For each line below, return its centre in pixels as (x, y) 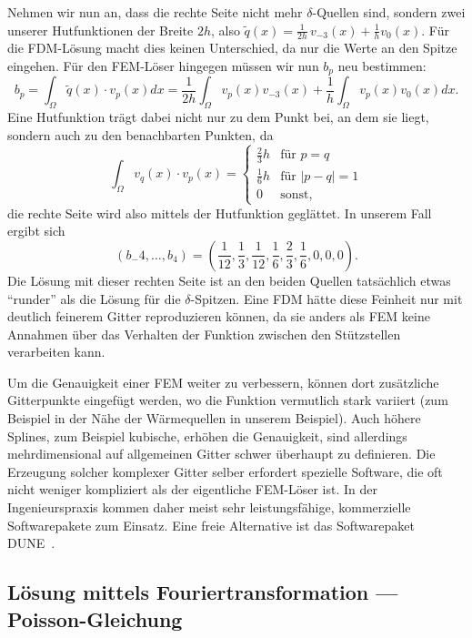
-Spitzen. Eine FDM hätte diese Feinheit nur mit (326, 298)
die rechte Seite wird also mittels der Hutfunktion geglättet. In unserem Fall (220, 213)
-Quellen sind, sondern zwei (389, 12)
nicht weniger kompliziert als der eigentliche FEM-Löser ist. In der (192, 489)
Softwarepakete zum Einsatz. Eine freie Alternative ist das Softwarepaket (211, 525)
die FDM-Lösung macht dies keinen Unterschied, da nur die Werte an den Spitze (232, 48)
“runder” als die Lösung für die (94, 298)
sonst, (296, 195)
